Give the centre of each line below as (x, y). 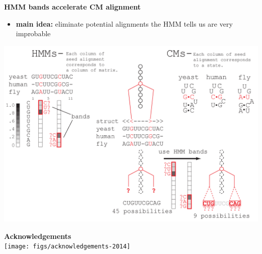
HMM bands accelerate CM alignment (73, 7)
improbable (33, 33)
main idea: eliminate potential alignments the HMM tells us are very (124, 23)
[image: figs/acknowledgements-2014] (67, 247)
